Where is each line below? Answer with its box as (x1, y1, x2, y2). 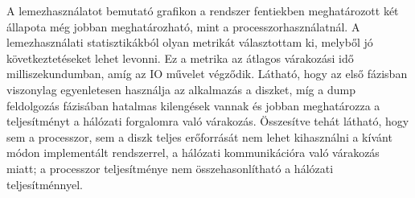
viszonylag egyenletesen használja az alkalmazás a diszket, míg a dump (6, 80, 355, 97)
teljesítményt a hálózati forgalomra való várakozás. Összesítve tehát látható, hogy (6, 113, 409, 130)
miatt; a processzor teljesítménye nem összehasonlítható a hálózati (6, 159, 334, 176)
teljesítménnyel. (6, 175, 83, 192)
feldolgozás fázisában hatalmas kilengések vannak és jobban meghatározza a (6, 97, 380, 113)
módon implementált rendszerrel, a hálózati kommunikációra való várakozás (6, 144, 380, 161)
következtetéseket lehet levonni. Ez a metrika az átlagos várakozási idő (6, 49, 354, 66)
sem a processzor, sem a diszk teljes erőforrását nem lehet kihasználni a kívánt (6, 128, 392, 145)
